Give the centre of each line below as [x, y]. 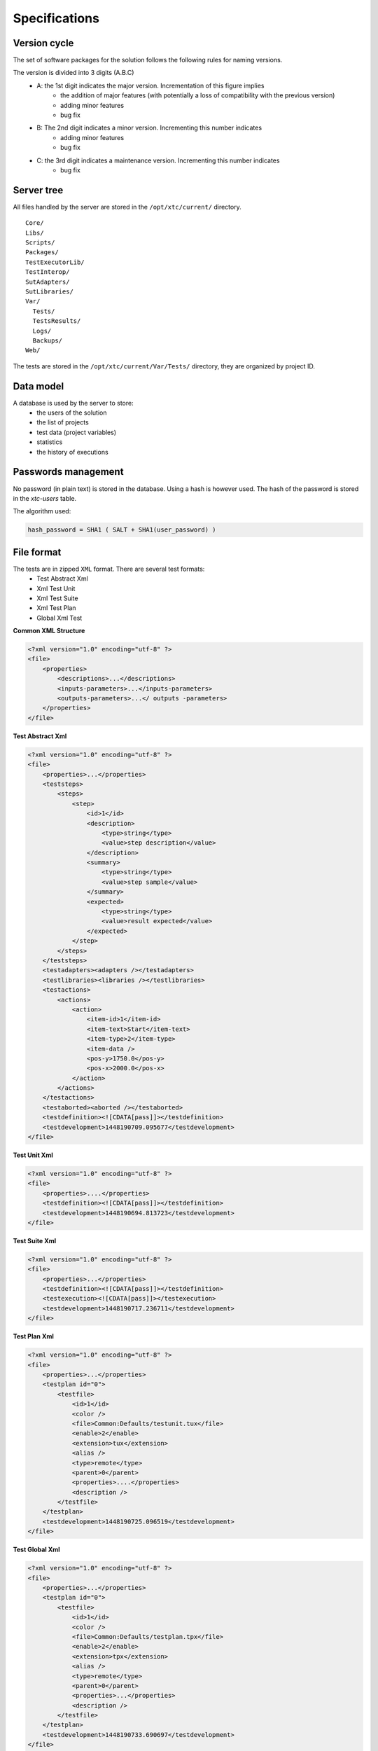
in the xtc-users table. [45, 498]
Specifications [56, 18]
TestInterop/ [48, 272]
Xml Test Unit [56, 588]
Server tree [38, 190]
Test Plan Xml [33, 1336]
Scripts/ [40, 243]
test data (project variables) [77, 432]
